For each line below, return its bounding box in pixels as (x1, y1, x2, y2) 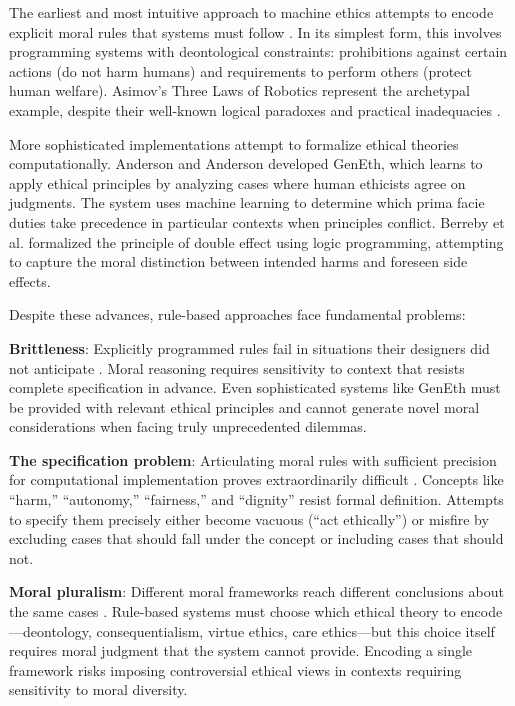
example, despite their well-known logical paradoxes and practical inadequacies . (9, 99, 501, 120)
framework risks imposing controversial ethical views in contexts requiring (9, 659, 462, 680)
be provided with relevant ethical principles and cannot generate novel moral (9, 396, 480, 417)
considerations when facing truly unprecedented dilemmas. (9, 416, 367, 437)
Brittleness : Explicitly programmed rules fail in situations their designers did (9, 337, 490, 358)
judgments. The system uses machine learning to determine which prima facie (9, 192, 485, 213)
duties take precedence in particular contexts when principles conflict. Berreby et (9, 211, 505, 232)
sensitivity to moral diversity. (9, 679, 188, 700)
